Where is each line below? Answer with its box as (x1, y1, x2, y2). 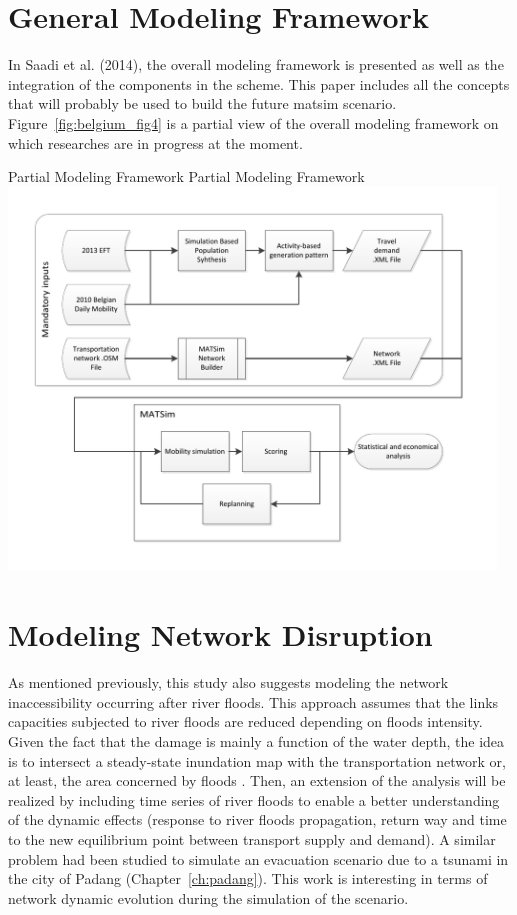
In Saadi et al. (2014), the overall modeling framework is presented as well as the (8, 54, 504, 75)
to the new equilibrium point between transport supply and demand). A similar (8, 828, 496, 849)
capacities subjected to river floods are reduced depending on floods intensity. (8, 711, 483, 732)
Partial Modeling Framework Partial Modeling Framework (8, 166, 365, 187)
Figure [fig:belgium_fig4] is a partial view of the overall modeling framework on (8, 112, 499, 133)
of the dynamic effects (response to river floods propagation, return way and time (8, 809, 507, 830)
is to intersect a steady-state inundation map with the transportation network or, (8, 750, 506, 771)
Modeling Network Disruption (8, 614, 433, 655)
